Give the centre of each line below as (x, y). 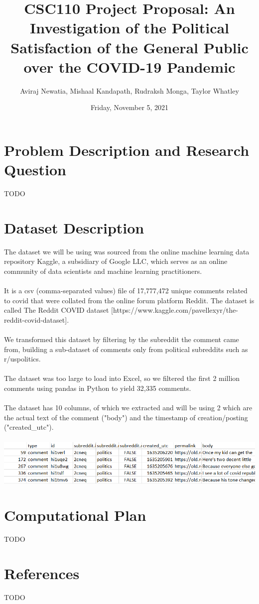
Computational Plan (75, 515)
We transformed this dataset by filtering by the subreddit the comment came (122, 339)
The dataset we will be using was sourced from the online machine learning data (127, 251)
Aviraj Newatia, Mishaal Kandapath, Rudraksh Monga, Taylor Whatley (129, 90)
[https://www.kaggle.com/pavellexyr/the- (175, 310)
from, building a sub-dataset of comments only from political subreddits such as (126, 349)
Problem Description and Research (127, 150)
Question (35, 170)
